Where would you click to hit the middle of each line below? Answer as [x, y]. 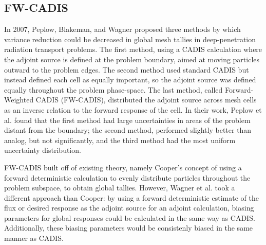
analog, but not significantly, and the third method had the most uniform [120, 140]
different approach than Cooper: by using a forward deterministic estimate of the [131, 197]
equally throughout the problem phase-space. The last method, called [113, 89]
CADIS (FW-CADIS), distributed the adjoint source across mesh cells [146, 100]
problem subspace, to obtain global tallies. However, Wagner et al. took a [120, 188]
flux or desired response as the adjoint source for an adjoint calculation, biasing [129, 208]
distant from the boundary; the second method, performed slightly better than [128, 130]
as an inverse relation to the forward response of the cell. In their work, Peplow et [133, 109]
